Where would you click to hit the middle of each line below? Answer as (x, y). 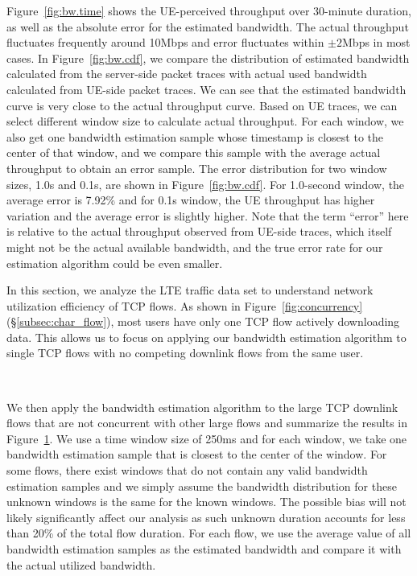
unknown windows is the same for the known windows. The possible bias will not (206, 502)
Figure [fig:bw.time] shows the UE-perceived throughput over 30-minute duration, (209, 10)
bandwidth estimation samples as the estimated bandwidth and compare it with (204, 549)
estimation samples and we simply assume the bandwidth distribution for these (202, 485)
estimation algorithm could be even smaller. (115, 263)
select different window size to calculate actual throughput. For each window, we (205, 121)
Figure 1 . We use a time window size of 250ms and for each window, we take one (207, 438)
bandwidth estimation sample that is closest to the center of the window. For (197, 454)
